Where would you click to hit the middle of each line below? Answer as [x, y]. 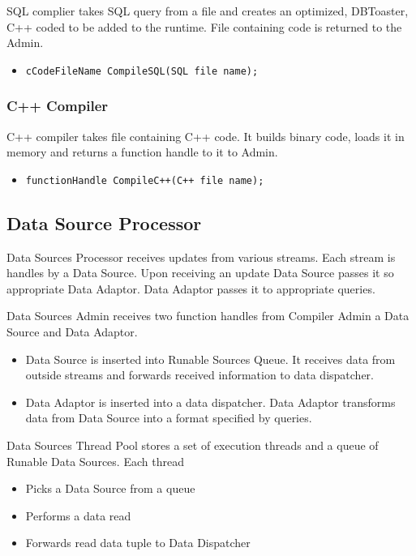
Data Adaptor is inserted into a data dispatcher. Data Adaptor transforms [210, 402]
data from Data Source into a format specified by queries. [169, 418]
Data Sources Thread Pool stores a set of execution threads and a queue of [193, 445]
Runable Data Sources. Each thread [95, 461]
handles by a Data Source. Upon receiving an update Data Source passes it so [200, 273]
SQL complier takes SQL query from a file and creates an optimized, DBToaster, [208, 11]
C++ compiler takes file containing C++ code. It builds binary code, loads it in [206, 136]
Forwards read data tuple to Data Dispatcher [138, 543]
